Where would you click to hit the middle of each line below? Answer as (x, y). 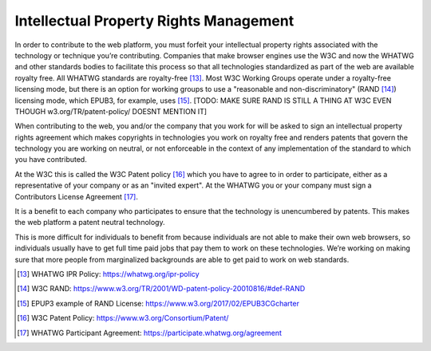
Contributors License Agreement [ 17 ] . (77, 196)
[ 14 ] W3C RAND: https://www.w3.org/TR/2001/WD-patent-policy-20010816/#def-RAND (161, 289)
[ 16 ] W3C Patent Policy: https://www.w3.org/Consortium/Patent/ (123, 318)
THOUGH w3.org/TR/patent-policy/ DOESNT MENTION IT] (111, 111)
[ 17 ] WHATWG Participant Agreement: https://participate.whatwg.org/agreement (150, 333)
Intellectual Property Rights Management (154, 21)
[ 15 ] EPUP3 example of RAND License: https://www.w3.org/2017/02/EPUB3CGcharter (158, 303)
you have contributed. (51, 160)
